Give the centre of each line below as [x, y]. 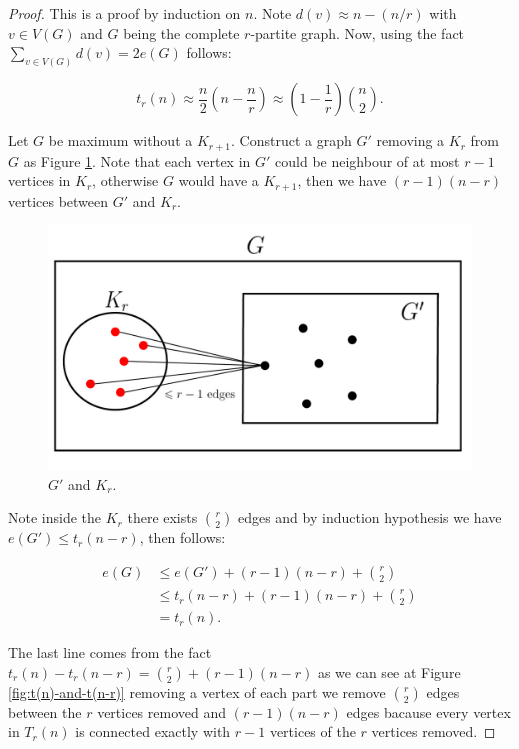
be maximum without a [120, 140]
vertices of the [312, 731]
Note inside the [55, 517]
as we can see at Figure [389, 671]
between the [45, 711]
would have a [218, 180]
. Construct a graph [291, 140]
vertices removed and [162, 711]
